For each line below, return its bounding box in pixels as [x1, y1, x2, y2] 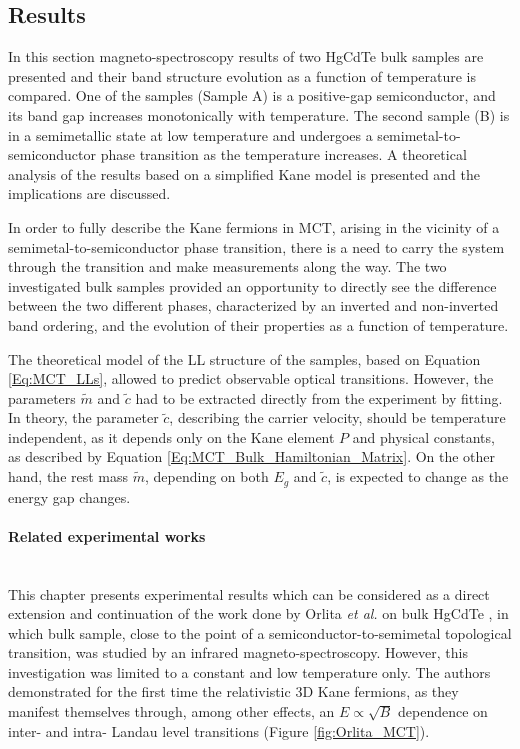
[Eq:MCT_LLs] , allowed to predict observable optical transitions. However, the [8, 368, 494, 389]
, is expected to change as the [327, 466, 509, 487]
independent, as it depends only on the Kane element [8, 426, 335, 447]
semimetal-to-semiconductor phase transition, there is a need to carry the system [8, 236, 505, 257]
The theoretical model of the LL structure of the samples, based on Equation [8, 348, 481, 369]
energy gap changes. [8, 486, 131, 507]
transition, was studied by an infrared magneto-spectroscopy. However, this [8, 642, 468, 663]
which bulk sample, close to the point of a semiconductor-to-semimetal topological [8, 622, 512, 643]
